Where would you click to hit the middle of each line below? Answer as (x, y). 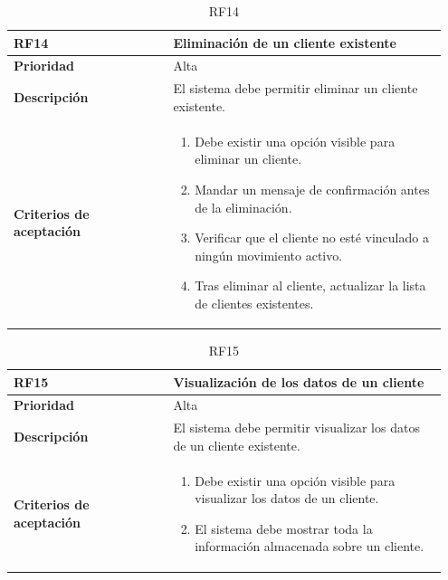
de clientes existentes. (254, 303)
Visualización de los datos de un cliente (299, 381)
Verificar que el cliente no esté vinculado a (312, 238)
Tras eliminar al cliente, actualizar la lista (310, 285)
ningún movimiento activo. (269, 255)
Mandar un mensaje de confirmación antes (312, 189)
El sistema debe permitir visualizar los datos (296, 428)
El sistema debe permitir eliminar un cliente (295, 88)
